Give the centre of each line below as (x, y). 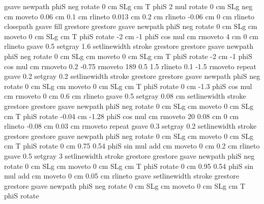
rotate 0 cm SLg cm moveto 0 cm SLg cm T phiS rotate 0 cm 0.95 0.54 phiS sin (129, 166)
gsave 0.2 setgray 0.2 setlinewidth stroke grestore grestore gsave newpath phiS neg (132, 76)
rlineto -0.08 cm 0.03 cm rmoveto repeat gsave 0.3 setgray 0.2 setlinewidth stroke (130, 126)
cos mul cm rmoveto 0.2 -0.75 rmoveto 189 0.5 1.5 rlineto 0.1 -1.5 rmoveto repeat (130, 66)
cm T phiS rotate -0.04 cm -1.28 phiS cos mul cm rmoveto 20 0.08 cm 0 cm (122, 116)
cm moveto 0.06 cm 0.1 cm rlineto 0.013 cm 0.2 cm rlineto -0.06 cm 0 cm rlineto (129, 16)
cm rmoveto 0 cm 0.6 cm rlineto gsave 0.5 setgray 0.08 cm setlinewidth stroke (125, 96)
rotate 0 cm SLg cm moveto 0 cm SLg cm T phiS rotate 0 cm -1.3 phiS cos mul (128, 86)
